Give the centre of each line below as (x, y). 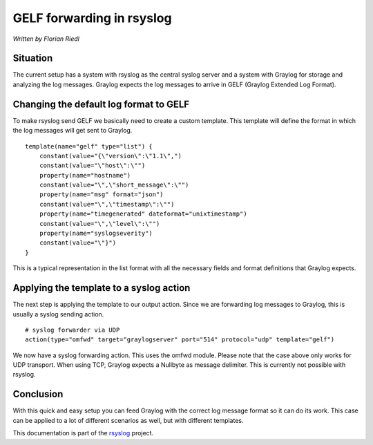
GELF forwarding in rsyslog (92, 18)
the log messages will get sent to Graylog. (73, 131)
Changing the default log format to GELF (101, 104)
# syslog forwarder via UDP (73, 330)
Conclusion (38, 394)
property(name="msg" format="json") (101, 195)
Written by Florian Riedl (46, 39)
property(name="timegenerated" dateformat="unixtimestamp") (143, 214)
